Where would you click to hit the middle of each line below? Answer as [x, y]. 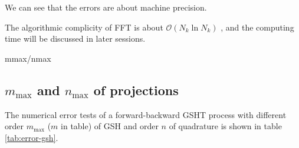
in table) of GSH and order [110, 126]
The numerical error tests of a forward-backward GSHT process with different [146, 114]
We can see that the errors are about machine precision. [106, 7]
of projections [136, 90]
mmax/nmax [28, 58]
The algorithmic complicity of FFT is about [84, 27]
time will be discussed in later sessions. [75, 38]
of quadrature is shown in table [225, 126]
